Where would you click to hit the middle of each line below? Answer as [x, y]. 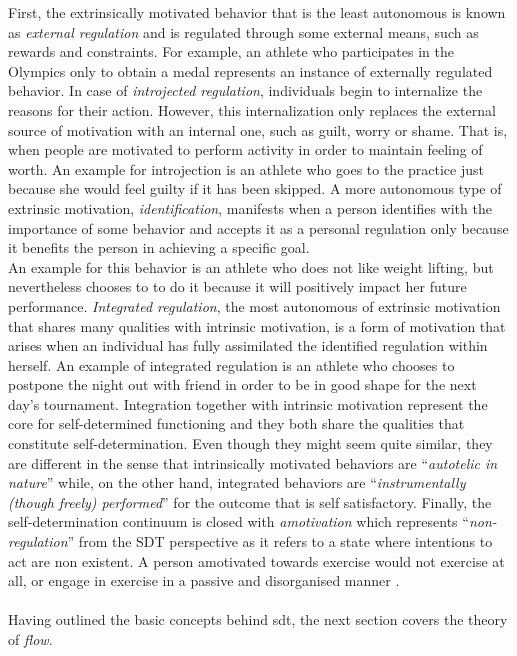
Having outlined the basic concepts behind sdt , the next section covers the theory [258, 619]
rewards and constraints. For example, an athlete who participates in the [231, 51]
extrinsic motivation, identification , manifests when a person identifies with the [250, 207]
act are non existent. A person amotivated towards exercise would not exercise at [256, 560]
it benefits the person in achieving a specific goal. [159, 247]
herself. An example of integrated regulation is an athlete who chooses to [231, 364]
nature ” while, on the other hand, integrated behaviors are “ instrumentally [237, 482]
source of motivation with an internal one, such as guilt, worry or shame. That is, [258, 129]
